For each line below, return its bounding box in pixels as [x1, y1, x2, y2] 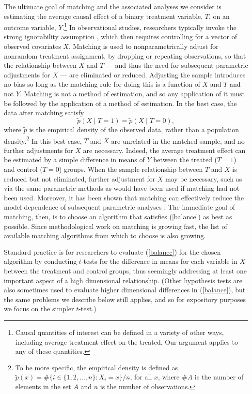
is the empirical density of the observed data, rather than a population [29, 124, 239, 134]
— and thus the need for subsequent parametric [106, 60, 248, 70]
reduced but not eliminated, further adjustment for [4, 173, 156, 183]
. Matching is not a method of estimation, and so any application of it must [20, 89, 245, 98]
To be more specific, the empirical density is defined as [15, 362, 178, 372]
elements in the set [15, 381, 71, 391]
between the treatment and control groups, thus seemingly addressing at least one [4, 265, 247, 275]
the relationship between [4, 60, 77, 70]
